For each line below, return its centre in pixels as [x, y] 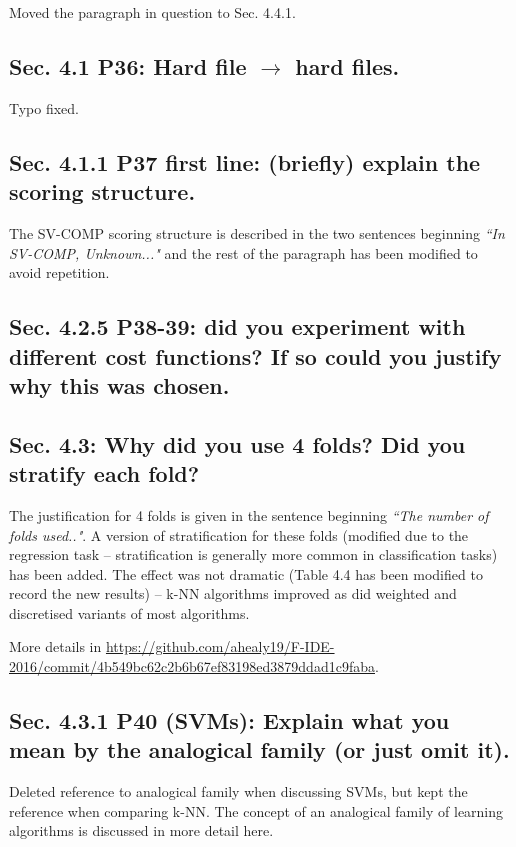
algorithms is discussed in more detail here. [141, 830]
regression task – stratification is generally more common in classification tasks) [253, 554]
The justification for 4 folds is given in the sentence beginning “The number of [249, 514]
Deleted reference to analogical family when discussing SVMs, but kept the [238, 791]
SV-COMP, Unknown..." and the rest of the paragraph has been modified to [243, 252]
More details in [55, 646]
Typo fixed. [44, 107]
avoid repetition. [59, 272]
